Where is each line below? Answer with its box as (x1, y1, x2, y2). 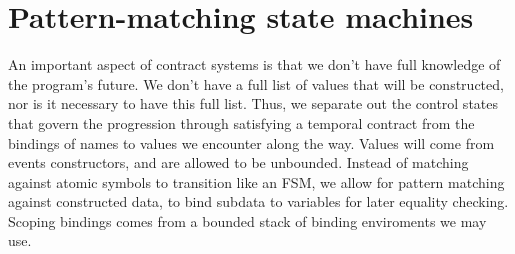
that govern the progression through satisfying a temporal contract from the (8, 112, 475, 133)
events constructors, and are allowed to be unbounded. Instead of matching (8, 152, 469, 173)
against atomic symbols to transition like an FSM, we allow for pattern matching (8, 171, 505, 192)
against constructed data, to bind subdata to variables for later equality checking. (8, 191, 509, 212)
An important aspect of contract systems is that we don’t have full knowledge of (8, 54, 501, 75)
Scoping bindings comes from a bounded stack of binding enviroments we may (8, 210, 487, 231)
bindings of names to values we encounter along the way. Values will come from (8, 132, 495, 153)
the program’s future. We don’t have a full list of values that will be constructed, (8, 73, 504, 94)
